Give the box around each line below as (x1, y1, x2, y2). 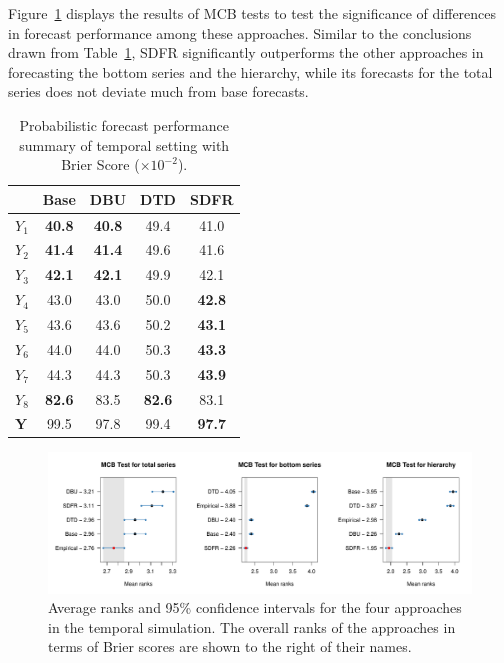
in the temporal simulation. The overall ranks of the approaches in (48, 616, 456, 637)
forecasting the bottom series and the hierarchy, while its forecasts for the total (8, 61, 493, 82)
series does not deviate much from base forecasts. (8, 81, 309, 102)
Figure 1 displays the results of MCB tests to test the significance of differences (8, 3, 497, 23)
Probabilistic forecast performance (19, 114, 229, 135)
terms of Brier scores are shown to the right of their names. (48, 636, 412, 657)
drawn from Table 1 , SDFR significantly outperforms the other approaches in (8, 42, 484, 63)
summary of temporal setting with (19, 134, 230, 155)
